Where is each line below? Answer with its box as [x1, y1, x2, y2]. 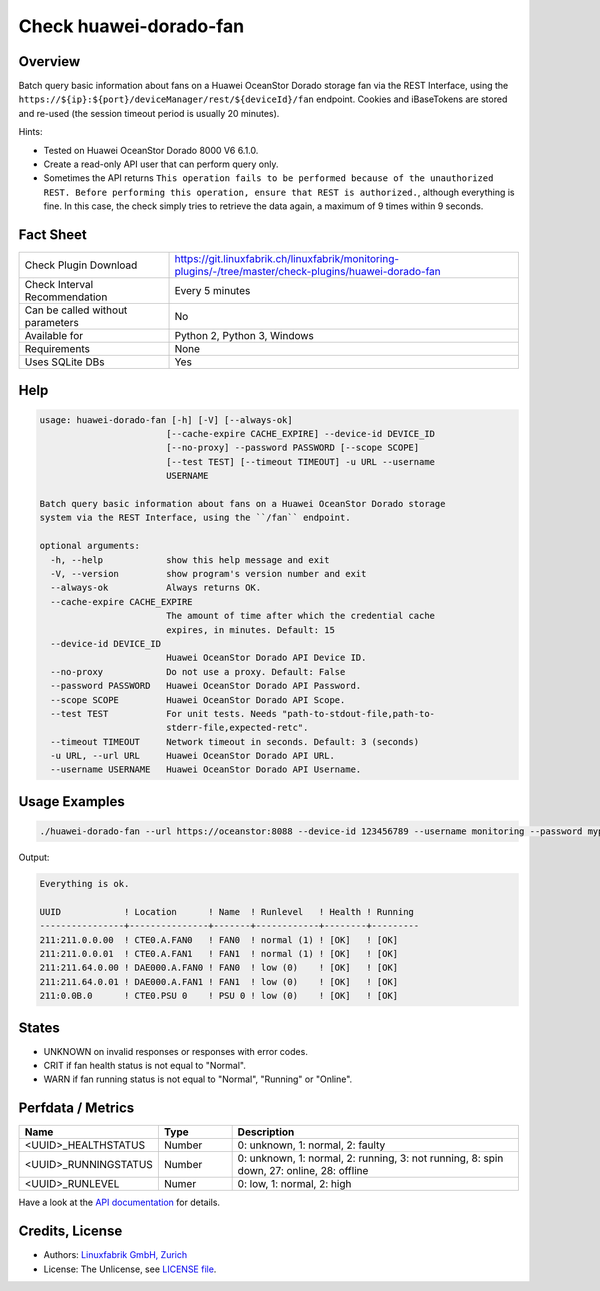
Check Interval [24, 278, 94, 292]
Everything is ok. [39, 878, 130, 890]
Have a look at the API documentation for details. [18, 1196, 220, 1209]
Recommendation [24, 290, 108, 304]
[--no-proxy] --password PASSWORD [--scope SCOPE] [165, 442, 420, 454]
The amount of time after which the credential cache [165, 610, 435, 622]
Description [237, 1125, 295, 1139]
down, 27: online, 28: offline [237, 1164, 369, 1178]
